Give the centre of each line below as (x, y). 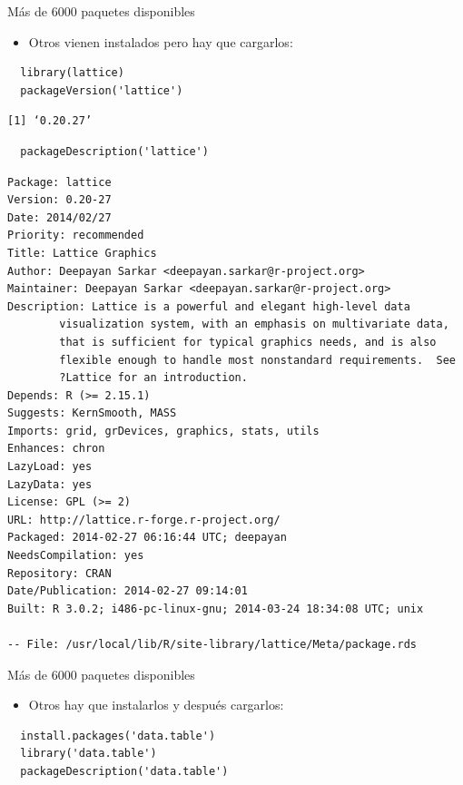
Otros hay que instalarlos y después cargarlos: (156, 705)
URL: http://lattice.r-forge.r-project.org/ (144, 520)
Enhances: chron (56, 449)
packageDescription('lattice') (114, 151)
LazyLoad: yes (50, 467)
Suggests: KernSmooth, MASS (92, 413)
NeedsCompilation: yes (76, 556)
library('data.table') (89, 754)
